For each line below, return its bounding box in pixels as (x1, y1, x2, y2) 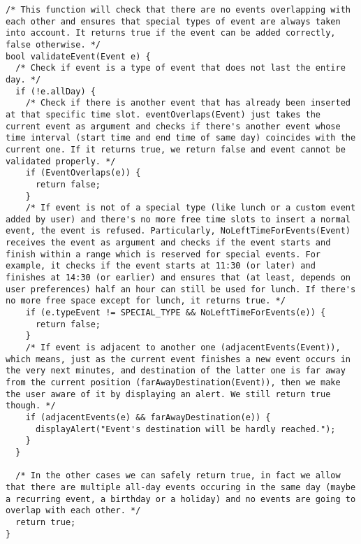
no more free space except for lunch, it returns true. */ (6, 296, 286, 306)
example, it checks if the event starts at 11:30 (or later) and (6, 261, 316, 271)
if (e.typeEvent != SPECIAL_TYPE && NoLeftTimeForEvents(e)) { (25, 308, 326, 318)
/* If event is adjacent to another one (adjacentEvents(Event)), (25, 343, 341, 353)
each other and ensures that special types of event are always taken (6, 16, 341, 27)
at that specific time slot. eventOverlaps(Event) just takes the (6, 109, 321, 120)
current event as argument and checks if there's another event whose (6, 121, 341, 131)
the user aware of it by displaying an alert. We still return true (6, 389, 331, 399)
